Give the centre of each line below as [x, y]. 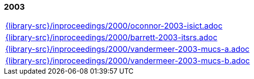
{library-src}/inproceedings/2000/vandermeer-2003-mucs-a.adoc [127, 49]
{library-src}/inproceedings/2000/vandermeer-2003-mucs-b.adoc [128, 61]
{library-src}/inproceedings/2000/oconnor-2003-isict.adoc [114, 26]
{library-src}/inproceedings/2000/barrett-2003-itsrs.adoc [111, 38]
